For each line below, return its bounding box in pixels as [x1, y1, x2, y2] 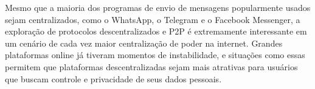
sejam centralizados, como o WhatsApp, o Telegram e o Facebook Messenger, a [5, 13, 300, 25]
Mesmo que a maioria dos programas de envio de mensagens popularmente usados [5, 1, 311, 13]
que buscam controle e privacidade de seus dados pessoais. [5, 72, 222, 85]
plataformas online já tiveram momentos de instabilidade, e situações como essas [5, 48, 305, 61]
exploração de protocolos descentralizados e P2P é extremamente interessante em [5, 25, 307, 38]
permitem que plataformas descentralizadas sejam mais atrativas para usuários [5, 60, 298, 73]
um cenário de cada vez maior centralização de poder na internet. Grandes [5, 36, 283, 49]
